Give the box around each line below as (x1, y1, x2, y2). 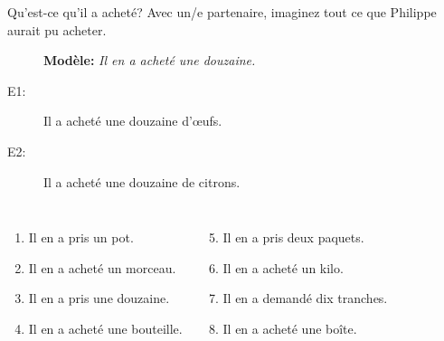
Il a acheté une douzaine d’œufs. (43, 111, 222, 130)
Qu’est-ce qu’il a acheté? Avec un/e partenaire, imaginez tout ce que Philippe (7, 3, 437, 21)
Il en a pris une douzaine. (28, 289, 170, 308)
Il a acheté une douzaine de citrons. (43, 172, 241, 191)
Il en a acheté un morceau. (28, 258, 176, 277)
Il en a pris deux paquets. (222, 228, 364, 247)
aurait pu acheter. (7, 20, 107, 39)
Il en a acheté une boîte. (222, 318, 357, 337)
